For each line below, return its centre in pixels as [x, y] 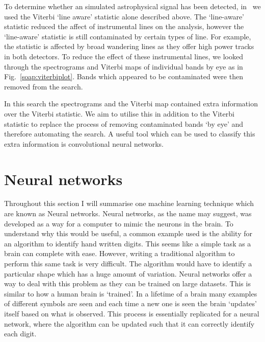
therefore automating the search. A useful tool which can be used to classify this [130, 134]
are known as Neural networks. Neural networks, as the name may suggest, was [128, 213]
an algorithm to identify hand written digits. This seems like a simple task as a [128, 243]
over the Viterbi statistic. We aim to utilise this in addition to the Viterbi [119, 113]
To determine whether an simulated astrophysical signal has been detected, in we [132, 6]
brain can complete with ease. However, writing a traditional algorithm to [120, 253]
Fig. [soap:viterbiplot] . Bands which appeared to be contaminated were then [124, 76]
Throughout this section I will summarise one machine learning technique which [129, 203]
